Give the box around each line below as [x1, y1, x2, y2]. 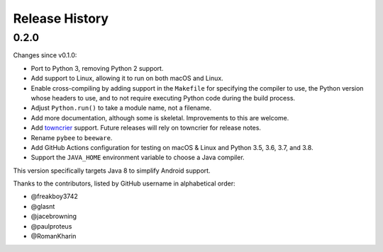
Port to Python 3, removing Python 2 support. [30, 64, 164, 72]
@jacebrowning [30, 212, 77, 221]
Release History [13, 11, 109, 26]
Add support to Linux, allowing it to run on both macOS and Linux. [30, 74, 223, 83]
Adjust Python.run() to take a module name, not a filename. [30, 103, 212, 113]
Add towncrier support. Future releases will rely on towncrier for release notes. [30, 124, 262, 132]
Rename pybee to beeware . [30, 133, 113, 142]
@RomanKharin [30, 232, 77, 241]
